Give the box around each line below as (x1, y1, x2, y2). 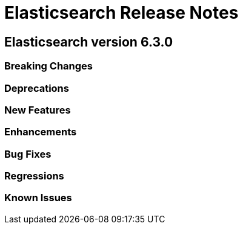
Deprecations (4, 82, 69, 94)
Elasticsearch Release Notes (4, 2, 239, 23)
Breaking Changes (4, 60, 93, 73)
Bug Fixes (4, 147, 52, 160)
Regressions (4, 170, 64, 182)
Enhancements (4, 126, 77, 138)
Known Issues (4, 192, 72, 204)
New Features (4, 103, 71, 116)
